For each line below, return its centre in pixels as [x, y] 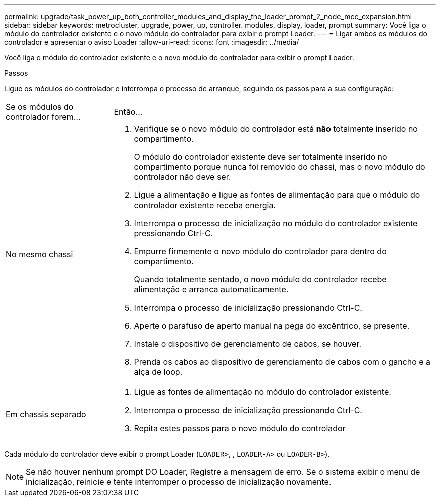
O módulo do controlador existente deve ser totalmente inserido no [260, 157]
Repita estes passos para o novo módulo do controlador [240, 428]
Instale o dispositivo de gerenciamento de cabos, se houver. [248, 344]
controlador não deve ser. [182, 177]
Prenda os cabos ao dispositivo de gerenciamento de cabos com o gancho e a [282, 362]
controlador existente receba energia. [205, 205]
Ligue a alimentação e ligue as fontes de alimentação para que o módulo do [277, 195]
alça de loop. [158, 372]
